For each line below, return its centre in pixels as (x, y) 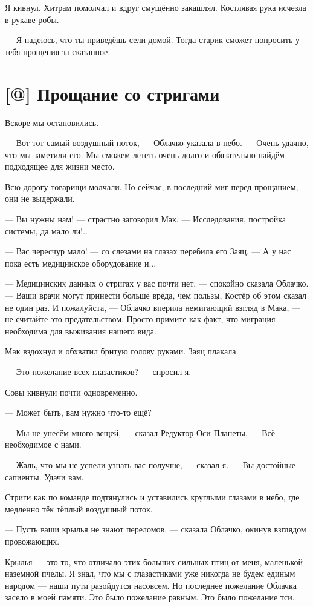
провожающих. (32, 541)
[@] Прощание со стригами (112, 93)
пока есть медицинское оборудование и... (81, 263)
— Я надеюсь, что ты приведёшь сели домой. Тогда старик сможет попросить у (152, 40)
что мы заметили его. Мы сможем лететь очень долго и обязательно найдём (145, 154)
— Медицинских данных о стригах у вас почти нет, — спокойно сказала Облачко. (157, 283)
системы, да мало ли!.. (46, 231)
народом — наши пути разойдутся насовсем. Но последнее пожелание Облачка (151, 585)
